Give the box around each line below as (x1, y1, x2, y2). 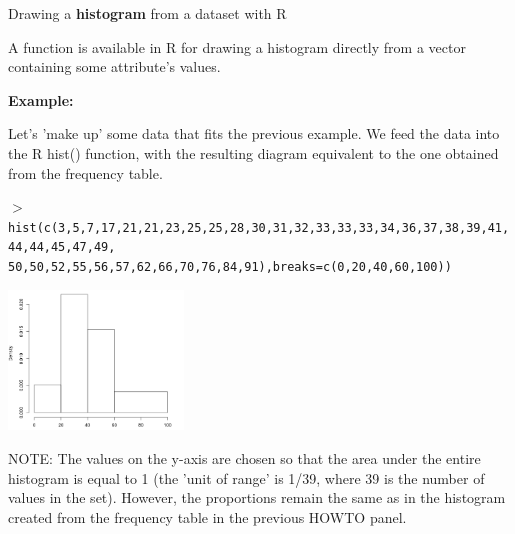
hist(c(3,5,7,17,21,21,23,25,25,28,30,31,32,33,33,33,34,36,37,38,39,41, (8, 220, 510, 235)
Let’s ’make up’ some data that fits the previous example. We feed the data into (8, 123, 500, 144)
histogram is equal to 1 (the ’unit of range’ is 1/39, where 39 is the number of (8, 467, 485, 488)
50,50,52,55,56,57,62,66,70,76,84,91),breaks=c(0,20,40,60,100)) (8, 260, 452, 275)
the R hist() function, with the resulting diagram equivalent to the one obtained (8, 142, 499, 163)
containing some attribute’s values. (8, 56, 221, 77)
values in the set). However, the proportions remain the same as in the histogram (8, 487, 506, 508)
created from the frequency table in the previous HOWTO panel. (8, 506, 407, 527)
